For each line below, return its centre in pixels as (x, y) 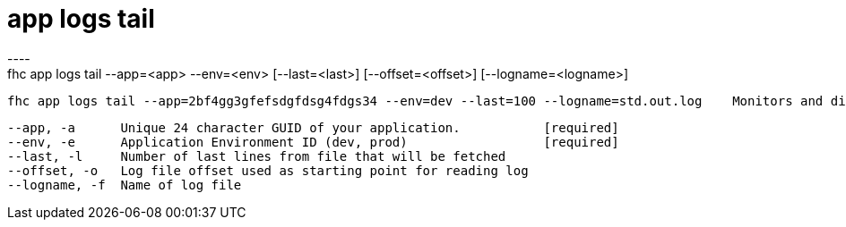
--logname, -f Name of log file (125, 185)
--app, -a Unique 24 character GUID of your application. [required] (313, 127)
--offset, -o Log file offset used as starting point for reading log (268, 170)
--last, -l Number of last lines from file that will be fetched (257, 156)
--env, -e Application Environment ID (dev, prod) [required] (313, 142)
